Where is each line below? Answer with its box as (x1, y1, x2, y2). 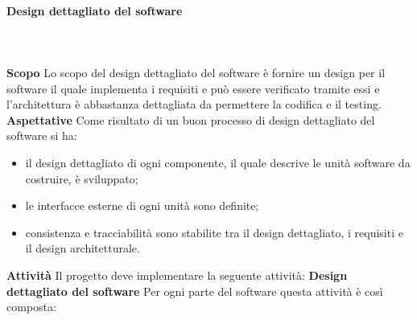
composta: (6, 298, 56, 315)
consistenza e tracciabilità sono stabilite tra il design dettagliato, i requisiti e (25, 224, 403, 240)
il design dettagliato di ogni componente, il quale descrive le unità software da (25, 154, 411, 170)
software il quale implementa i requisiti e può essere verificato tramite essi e (6, 80, 380, 96)
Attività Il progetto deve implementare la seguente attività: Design (6, 266, 348, 283)
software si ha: (6, 127, 77, 144)
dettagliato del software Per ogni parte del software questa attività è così (6, 282, 383, 299)
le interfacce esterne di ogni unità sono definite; (25, 197, 259, 214)
